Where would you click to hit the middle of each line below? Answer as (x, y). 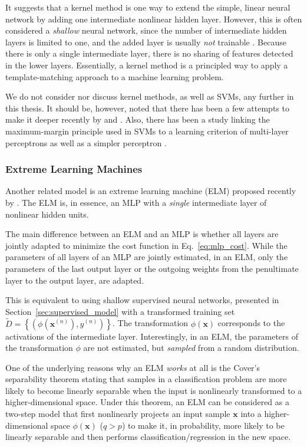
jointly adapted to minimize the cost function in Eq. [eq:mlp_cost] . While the (146, 245)
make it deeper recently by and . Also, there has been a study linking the (138, 119)
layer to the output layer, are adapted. (75, 280)
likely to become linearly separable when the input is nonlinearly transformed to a (154, 390)
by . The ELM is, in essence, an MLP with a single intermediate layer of (136, 202)
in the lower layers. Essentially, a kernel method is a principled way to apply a (147, 65)
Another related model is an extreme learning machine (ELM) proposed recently (151, 191)
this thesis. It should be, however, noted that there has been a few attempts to (147, 108)
